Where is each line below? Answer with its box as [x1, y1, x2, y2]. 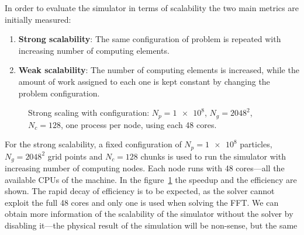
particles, [240, 138, 272, 150]
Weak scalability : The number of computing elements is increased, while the [18, 64, 299, 76]
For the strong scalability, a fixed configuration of [5, 138, 182, 150]
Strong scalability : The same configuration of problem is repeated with [18, 33, 281, 45]
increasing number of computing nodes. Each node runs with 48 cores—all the [5, 162, 285, 174]
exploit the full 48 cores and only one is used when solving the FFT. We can [5, 196, 279, 208]
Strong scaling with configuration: [28, 106, 150, 119]
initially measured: [5, 13, 71, 25]
